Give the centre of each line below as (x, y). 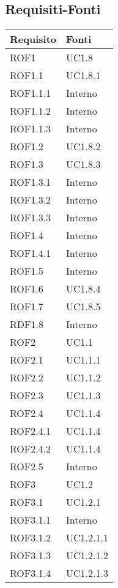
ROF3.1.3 (31, 556)
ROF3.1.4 (31, 573)
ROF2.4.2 (31, 449)
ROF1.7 (27, 307)
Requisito (33, 39)
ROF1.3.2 (31, 200)
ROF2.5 (27, 467)
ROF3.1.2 (31, 538)
